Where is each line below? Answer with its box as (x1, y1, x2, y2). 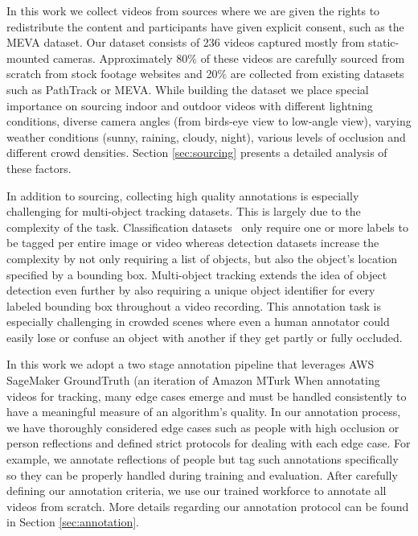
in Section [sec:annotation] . (6, 513, 140, 530)
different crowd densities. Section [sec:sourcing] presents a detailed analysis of (6, 144, 387, 161)
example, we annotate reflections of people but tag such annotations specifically (6, 451, 399, 468)
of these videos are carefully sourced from (200, 49, 405, 66)
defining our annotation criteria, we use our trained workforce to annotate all (6, 482, 387, 499)
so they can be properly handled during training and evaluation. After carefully (6, 466, 398, 483)
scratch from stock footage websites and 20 (6, 65, 218, 82)
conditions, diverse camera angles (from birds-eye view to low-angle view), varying (6, 113, 412, 130)
